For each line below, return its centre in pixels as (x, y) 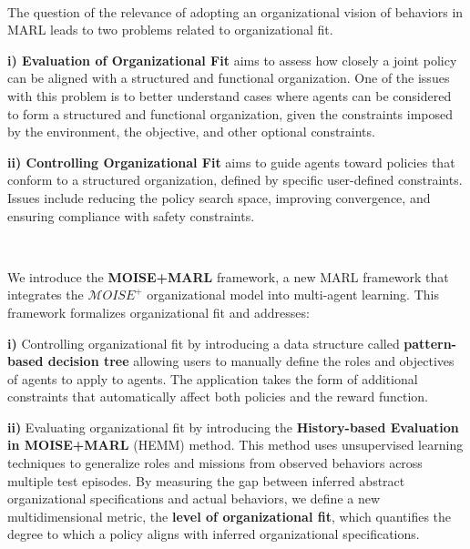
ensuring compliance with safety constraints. (131, 215)
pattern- (430, 343)
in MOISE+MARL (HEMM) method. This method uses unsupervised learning (235, 445)
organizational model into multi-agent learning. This (293, 295)
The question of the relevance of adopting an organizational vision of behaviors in (235, 11)
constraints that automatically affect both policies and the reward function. (218, 396)
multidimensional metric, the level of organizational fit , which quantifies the (230, 516)
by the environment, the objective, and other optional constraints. (191, 132)
